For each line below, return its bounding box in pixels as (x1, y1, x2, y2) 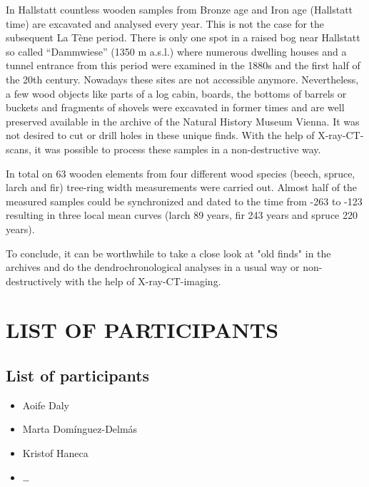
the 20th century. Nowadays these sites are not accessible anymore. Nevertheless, (6, 71, 359, 86)
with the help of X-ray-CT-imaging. (64, 273, 221, 288)
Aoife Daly (22, 397, 69, 412)
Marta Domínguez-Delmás (22, 421, 138, 436)
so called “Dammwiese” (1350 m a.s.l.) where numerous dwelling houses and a (6, 43, 347, 58)
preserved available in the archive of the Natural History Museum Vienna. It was (6, 113, 360, 128)
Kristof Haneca (22, 446, 89, 461)
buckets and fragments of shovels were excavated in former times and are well (6, 100, 345, 115)
